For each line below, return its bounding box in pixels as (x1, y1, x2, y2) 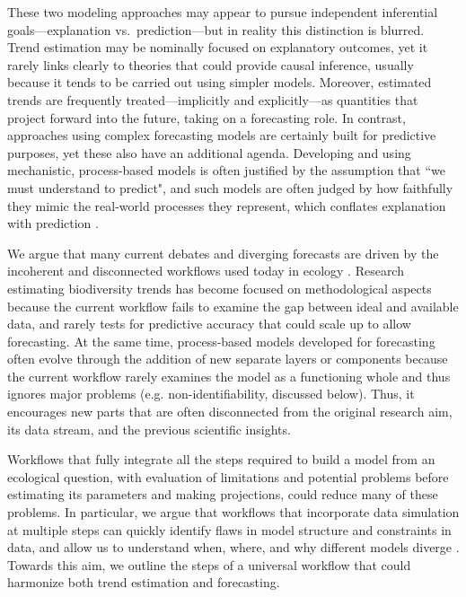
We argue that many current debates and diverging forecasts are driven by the (7, 243, 439, 262)
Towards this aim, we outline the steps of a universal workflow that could (7, 555, 411, 574)
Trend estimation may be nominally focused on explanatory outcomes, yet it (7, 38, 428, 57)
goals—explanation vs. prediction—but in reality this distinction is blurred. (7, 20, 425, 39)
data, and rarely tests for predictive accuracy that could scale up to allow (7, 314, 411, 333)
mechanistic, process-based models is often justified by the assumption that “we (7, 161, 445, 180)
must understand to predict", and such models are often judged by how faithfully (7, 178, 453, 197)
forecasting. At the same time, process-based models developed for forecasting (7, 331, 435, 350)
